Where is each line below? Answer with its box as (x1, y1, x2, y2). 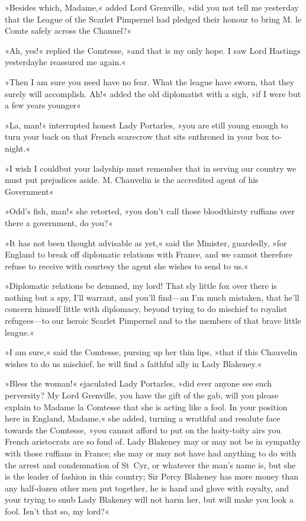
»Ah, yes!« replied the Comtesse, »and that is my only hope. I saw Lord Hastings (5, 44, 301, 56)
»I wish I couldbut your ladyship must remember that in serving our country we (5, 162, 297, 174)
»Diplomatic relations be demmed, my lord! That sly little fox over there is (5, 279, 277, 292)
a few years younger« (5, 99, 81, 111)
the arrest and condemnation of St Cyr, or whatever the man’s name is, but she (5, 458, 296, 471)
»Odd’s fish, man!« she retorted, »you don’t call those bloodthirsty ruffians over (5, 205, 295, 217)
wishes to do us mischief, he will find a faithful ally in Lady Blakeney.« (5, 357, 262, 369)
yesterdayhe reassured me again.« (5, 56, 126, 68)
